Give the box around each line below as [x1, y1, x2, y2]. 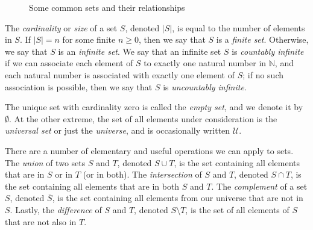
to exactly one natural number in [144, 57, 267, 69]
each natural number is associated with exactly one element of [5, 68, 235, 81]
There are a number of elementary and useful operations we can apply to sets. [5, 144, 294, 157]
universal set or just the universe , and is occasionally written [5, 124, 230, 137]
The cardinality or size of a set [5, 21, 118, 34]
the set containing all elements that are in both [5, 179, 180, 192]
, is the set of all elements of [185, 203, 289, 216]
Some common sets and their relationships [29, 1, 185, 13]
